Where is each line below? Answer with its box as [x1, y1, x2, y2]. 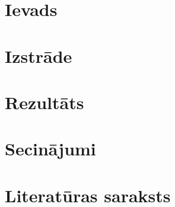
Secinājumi [5, 136, 96, 161]
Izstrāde [5, 43, 72, 68]
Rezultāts [5, 90, 84, 114]
